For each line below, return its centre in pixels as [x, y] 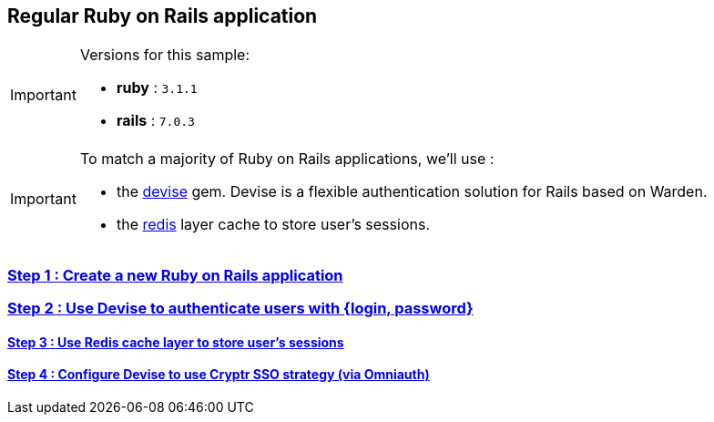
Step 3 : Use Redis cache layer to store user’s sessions [176, 342]
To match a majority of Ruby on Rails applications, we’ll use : [287, 159]
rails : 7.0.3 [155, 121]
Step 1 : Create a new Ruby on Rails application [175, 275]
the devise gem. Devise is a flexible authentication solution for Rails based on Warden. [412, 192]
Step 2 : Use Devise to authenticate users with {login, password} [240, 309]
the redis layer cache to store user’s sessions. [273, 225]
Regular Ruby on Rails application [163, 16]
